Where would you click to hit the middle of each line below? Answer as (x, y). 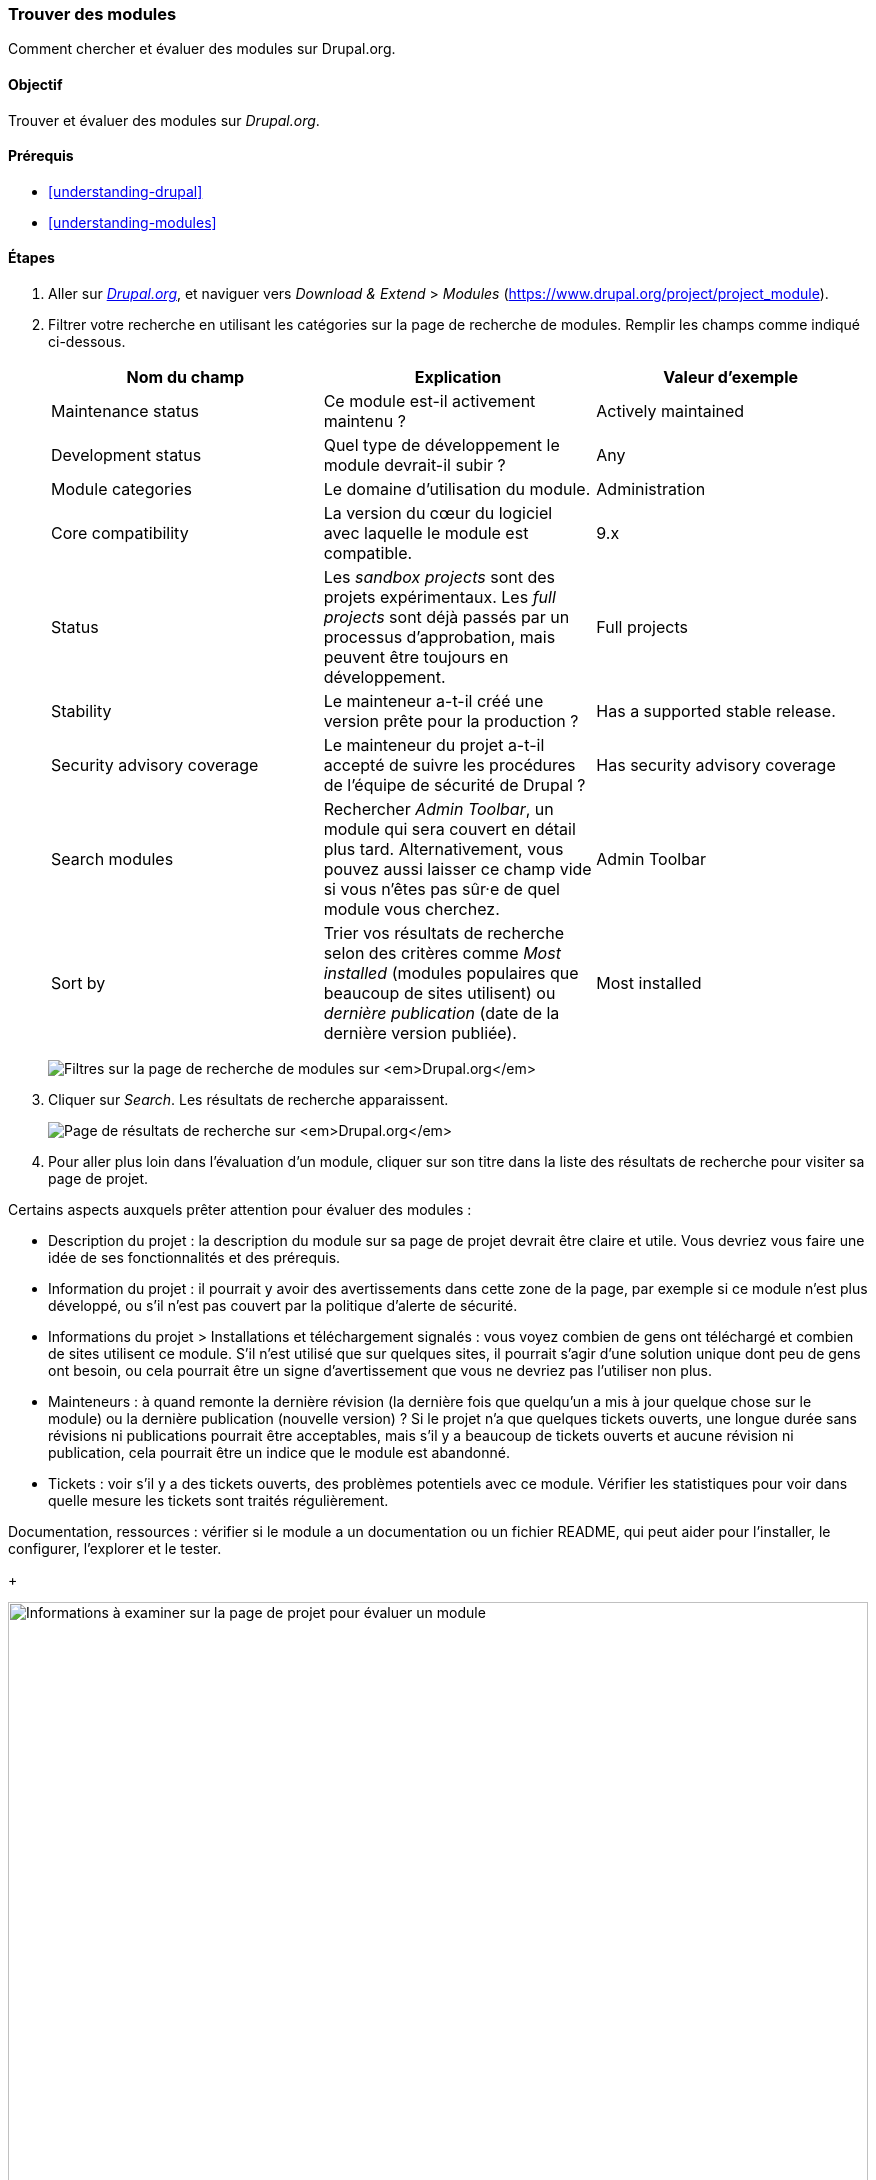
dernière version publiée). (420, 1033)
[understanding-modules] (132, 222)
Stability (81, 711)
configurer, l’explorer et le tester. (115, 1549)
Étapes (31, 258)
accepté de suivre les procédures (449, 765)
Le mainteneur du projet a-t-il (434, 745)
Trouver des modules (92, 14)
